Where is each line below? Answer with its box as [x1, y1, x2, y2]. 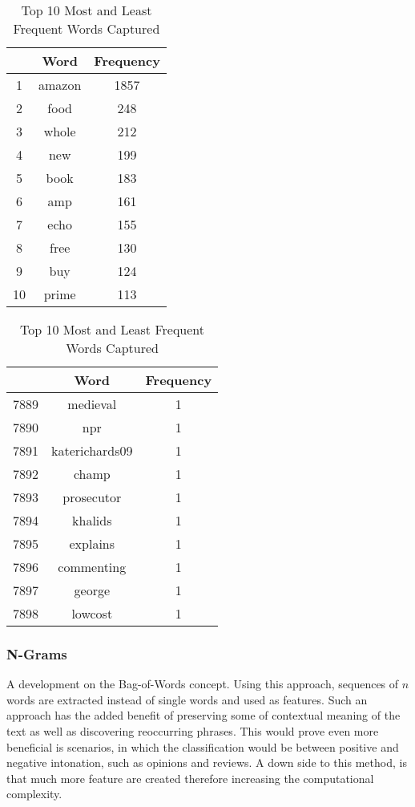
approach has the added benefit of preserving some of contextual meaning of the [6, 707, 401, 724]
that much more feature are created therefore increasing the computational [6, 769, 374, 786]
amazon [38, 75, 82, 94]
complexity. [6, 785, 62, 802]
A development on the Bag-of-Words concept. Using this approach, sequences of [6, 675, 399, 692]
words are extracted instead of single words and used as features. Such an [6, 691, 368, 708]
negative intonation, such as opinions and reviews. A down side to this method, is [6, 754, 407, 771]
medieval [67, 395, 117, 413]
